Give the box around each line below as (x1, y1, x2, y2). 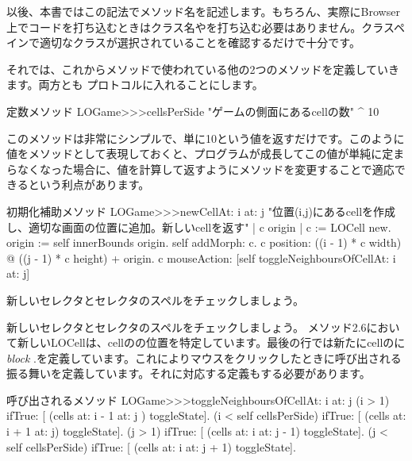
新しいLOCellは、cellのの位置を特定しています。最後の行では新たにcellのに (17, 334, 406, 351)
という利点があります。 (28, 176, 150, 193)
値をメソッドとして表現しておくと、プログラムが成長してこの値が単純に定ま (6, 145, 405, 162)
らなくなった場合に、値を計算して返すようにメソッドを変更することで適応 (6, 160, 395, 177)
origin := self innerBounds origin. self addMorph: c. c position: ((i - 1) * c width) (6, 234, 402, 251)
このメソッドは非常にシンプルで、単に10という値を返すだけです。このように (6, 129, 405, 146)
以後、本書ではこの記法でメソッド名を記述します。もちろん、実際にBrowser (6, 3, 400, 19)
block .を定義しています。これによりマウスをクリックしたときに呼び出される (6, 349, 402, 366)
